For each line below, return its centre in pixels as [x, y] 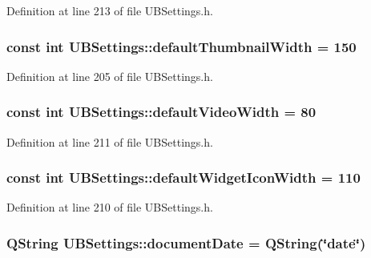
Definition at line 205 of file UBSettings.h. [110, 76]
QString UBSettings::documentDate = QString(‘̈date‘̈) [186, 242]
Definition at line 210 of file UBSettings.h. [110, 207]
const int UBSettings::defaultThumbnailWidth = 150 [181, 46]
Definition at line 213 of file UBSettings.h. [110, 10]
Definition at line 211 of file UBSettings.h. [110, 141]
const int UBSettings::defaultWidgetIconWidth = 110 [183, 177]
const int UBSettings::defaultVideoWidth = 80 [161, 112]
